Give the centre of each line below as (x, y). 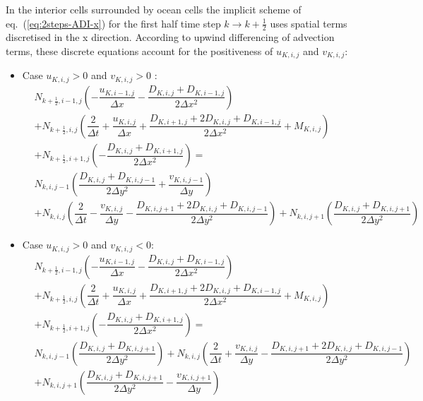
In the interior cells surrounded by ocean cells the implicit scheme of (154, 9)
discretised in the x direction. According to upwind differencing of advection (170, 37)
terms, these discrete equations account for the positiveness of (139, 51)
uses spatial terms (309, 23)
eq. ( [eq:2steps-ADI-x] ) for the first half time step (113, 23)
